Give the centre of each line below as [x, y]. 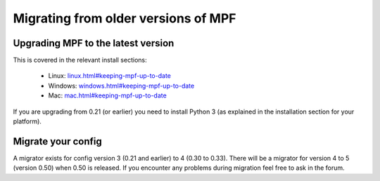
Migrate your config [57, 141]
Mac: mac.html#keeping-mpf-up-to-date [107, 95]
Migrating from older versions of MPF [125, 18]
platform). [27, 121]
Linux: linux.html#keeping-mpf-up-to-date [110, 76]
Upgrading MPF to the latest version [94, 43]
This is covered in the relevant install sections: [80, 60]
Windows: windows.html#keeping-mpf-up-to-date [121, 86]
